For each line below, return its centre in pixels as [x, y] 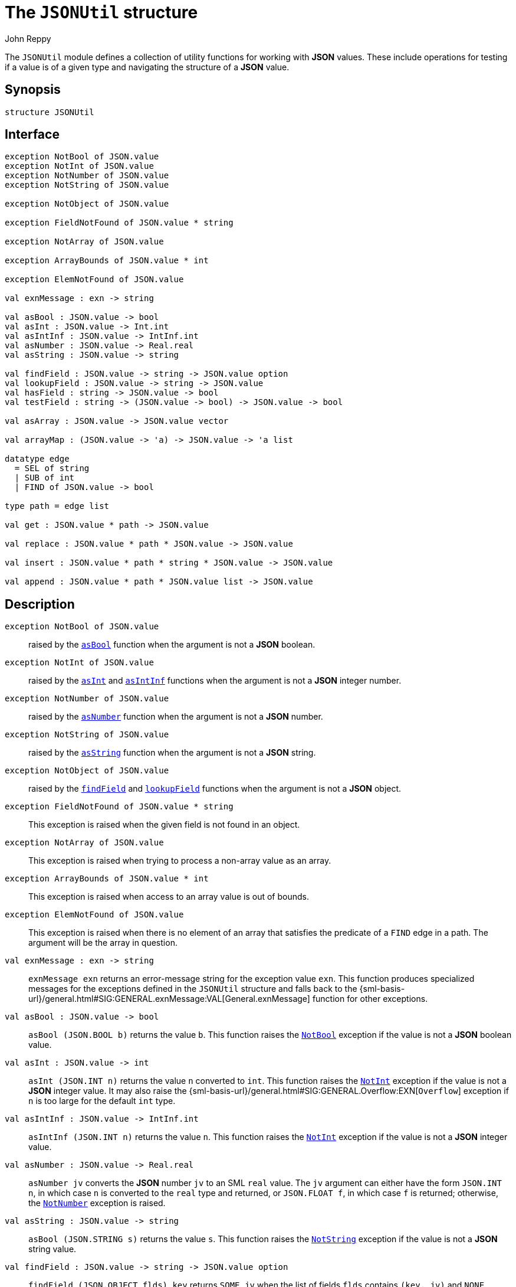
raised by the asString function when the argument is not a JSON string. [172, 753]
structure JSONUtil [50, 112]
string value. [52, 1249]
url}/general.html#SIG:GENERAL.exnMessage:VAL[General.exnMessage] [169, 999]
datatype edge [37, 459]
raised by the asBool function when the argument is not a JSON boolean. [172, 645]
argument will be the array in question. [103, 943]
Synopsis [33, 90]
